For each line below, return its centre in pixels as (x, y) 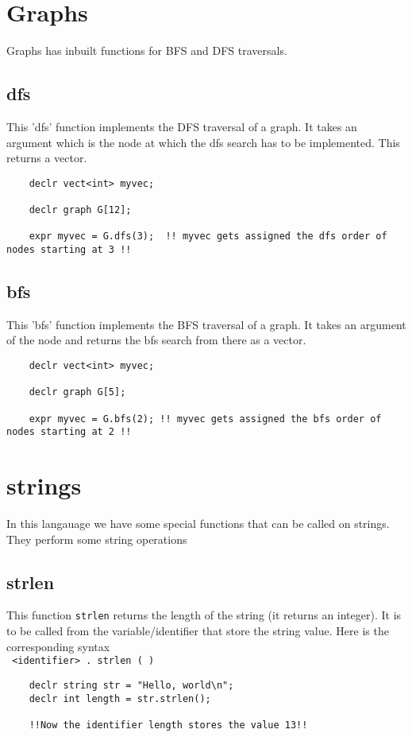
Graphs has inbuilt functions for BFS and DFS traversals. (147, 50)
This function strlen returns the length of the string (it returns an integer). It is (204, 615)
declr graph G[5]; (77, 392)
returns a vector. (47, 158)
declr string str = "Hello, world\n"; (131, 685)
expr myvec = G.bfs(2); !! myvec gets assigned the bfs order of (205, 419)
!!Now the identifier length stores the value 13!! (168, 725)
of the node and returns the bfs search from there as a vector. (156, 340)
